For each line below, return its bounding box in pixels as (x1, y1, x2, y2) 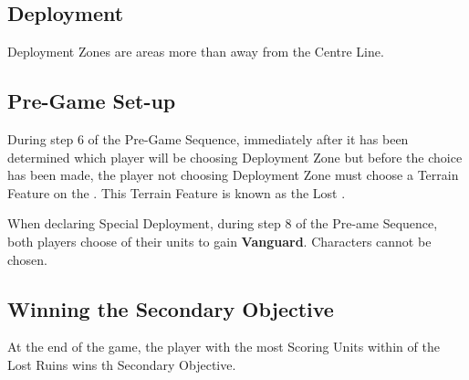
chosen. (7, 249, 48, 269)
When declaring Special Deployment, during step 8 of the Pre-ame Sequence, (7, 214, 438, 233)
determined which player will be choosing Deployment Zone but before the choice (7, 147, 463, 166)
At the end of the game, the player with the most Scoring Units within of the (7, 337, 440, 356)
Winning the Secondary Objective (7, 294, 334, 322)
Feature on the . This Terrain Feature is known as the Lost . (7, 183, 346, 202)
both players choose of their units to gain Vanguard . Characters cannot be (7, 231, 432, 250)
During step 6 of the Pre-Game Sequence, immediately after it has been (7, 130, 409, 148)
